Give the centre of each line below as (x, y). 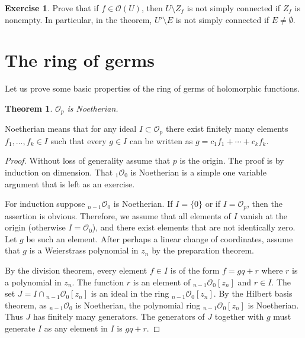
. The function (98, 282)
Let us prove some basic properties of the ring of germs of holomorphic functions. (152, 88)
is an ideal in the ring (130, 293)
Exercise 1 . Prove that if (52, 8)
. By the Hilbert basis (253, 293)
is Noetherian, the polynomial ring (138, 305)
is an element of (162, 282)
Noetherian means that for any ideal (71, 129)
